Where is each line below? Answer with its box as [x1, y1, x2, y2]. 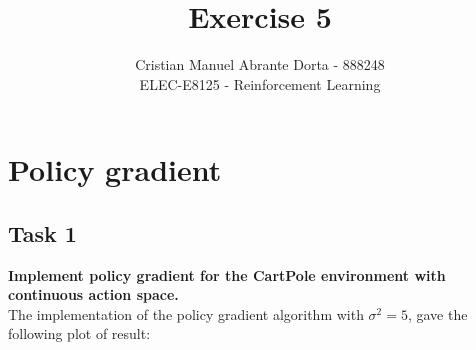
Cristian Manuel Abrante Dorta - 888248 [135, 54, 385, 75]
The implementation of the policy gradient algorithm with [8, 303, 364, 324]
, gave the [407, 303, 468, 324]
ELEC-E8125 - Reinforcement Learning [139, 73, 381, 94]
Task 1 [8, 217, 77, 248]
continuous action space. [8, 284, 179, 305]
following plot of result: [8, 323, 151, 344]
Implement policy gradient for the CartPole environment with [8, 264, 446, 285]
